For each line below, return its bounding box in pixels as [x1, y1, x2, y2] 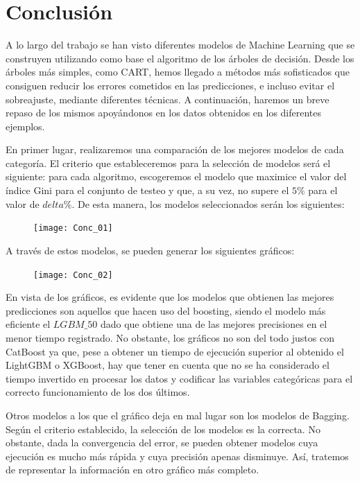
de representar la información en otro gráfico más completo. [6, 462, 259, 477]
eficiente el [6, 317, 51, 331]
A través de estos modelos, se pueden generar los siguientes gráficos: [6, 243, 295, 257]
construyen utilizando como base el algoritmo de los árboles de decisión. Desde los [6, 51, 354, 65]
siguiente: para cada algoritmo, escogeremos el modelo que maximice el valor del [6, 169, 347, 184]
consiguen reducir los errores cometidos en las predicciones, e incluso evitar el [6, 78, 335, 92]
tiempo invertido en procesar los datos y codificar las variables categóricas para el [6, 371, 353, 385]
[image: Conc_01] [33, 223, 113, 234]
